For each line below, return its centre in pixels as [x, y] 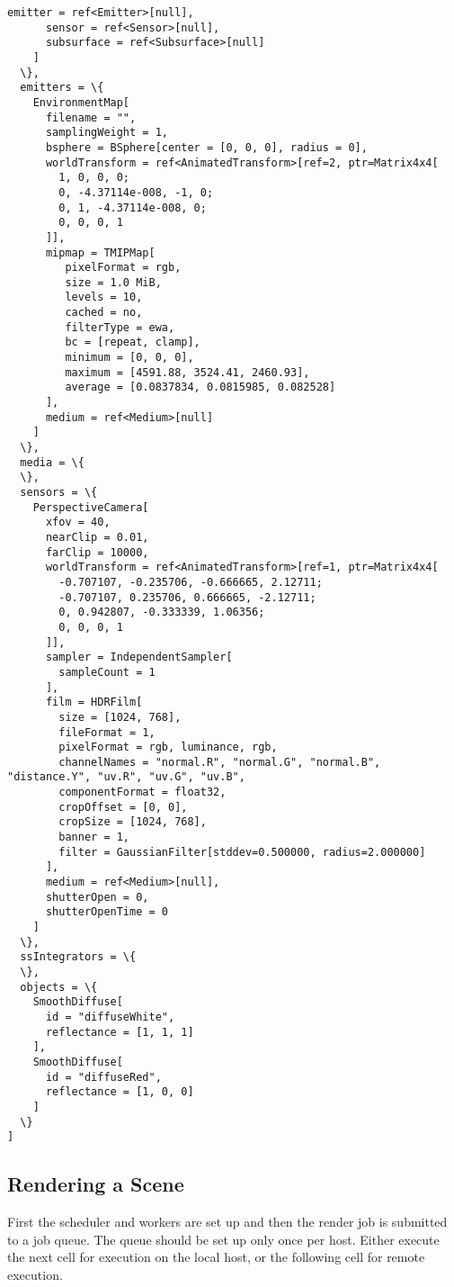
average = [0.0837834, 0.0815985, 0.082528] [200, 387]
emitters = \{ [62, 88]
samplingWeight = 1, [107, 133]
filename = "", [91, 117]
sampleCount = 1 [107, 672]
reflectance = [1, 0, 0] [120, 1092]
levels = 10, [104, 297]
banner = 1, [94, 837]
